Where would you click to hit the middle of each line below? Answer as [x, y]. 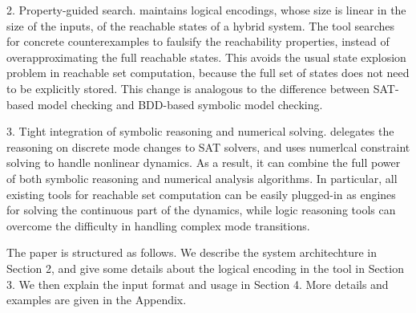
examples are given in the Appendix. [97, 300]
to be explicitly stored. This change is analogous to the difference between [188, 88]
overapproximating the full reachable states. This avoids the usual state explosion [206, 57]
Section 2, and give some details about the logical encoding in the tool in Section [205, 268]
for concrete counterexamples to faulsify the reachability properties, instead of [198, 41]
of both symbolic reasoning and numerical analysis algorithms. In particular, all [202, 178]
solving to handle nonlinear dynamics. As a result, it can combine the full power [204, 163]
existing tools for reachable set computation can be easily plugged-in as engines [201, 194]
